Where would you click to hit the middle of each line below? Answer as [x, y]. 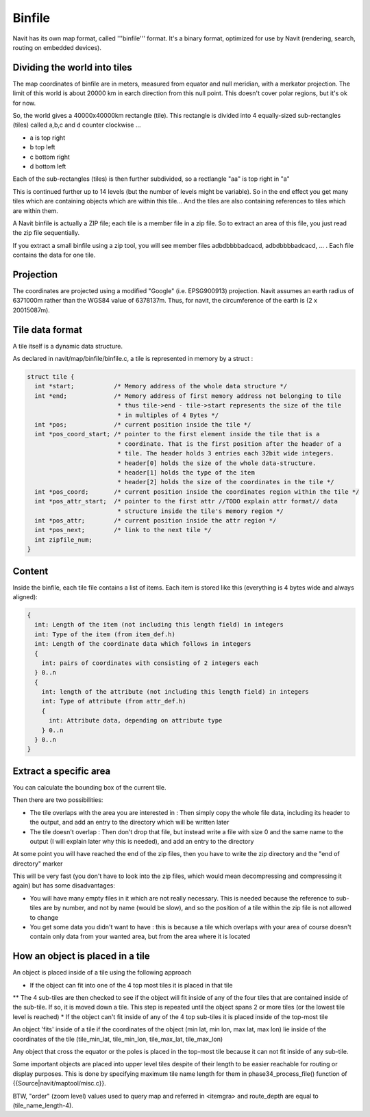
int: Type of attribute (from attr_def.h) [114, 701]
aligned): [25, 597]
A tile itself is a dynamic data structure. [68, 346]
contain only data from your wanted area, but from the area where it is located [140, 937]
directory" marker [38, 864]
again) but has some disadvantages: [64, 886]
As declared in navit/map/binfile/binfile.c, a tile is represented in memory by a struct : [133, 359]
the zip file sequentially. [46, 233]
